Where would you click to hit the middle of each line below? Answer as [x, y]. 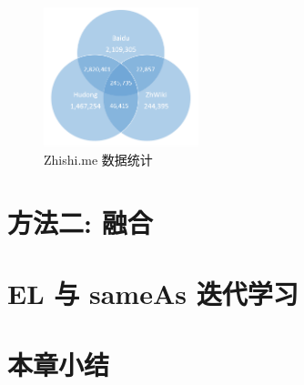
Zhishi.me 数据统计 [98, 159]
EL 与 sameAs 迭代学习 [153, 293]
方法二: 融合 [80, 222]
